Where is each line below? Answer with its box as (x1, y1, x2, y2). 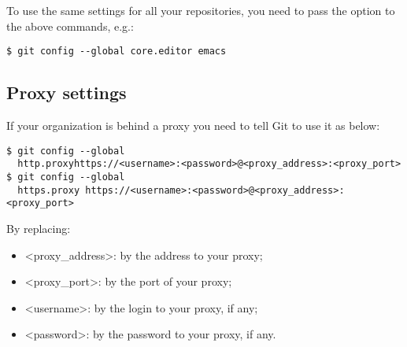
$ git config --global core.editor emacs (6, 46, 227, 57)
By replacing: (6, 220, 71, 236)
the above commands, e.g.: (6, 17, 134, 34)
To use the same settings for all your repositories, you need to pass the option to (6, 2, 395, 18)
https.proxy (17, 184, 80, 196)
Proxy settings (6, 80, 127, 105)
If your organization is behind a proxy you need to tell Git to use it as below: (6, 117, 380, 134)
